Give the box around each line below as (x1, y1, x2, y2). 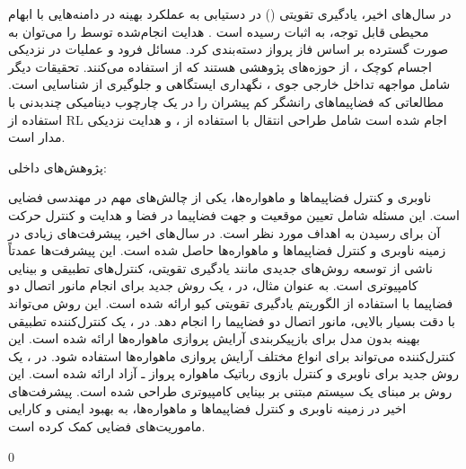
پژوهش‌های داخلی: (8, 157, 107, 176)
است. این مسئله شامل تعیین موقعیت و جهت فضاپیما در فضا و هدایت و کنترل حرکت (8, 205, 460, 224)
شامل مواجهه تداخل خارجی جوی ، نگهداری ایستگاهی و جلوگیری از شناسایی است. (8, 75, 451, 93)
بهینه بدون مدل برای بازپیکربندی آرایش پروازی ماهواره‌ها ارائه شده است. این (8, 329, 420, 348)
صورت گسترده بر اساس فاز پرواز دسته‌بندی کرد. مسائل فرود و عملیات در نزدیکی (8, 40, 449, 58)
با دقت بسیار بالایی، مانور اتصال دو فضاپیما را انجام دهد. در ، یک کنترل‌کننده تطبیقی (8, 311, 455, 330)
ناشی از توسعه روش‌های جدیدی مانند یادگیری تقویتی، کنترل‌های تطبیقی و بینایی (8, 258, 433, 277)
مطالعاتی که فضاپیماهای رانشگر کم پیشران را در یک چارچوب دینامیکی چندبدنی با (8, 92, 444, 111)
